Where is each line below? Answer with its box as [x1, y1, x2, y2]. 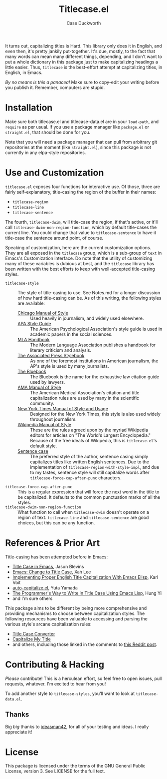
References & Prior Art [5, 537, 100, 548]
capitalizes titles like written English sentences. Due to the [30, 459, 150, 465]
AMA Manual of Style [17, 384, 61, 390]
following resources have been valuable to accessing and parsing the [5, 615, 148, 621]
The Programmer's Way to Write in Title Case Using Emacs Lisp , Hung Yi [12, 590, 162, 596]
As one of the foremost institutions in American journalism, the [30, 358, 159, 364]
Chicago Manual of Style [17, 310, 68, 316]
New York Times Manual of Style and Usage [17, 405, 109, 411]
